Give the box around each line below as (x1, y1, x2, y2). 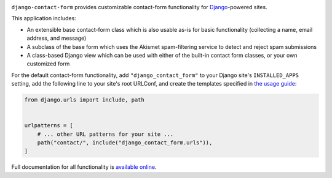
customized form (26, 60, 70, 67)
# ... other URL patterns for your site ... (37, 130, 174, 138)
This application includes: (11, 15, 76, 22)
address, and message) (26, 34, 87, 42)
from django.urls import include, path (24, 97, 144, 103)
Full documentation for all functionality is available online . (11, 163, 157, 171)
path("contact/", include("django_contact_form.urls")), (37, 139, 213, 146)
